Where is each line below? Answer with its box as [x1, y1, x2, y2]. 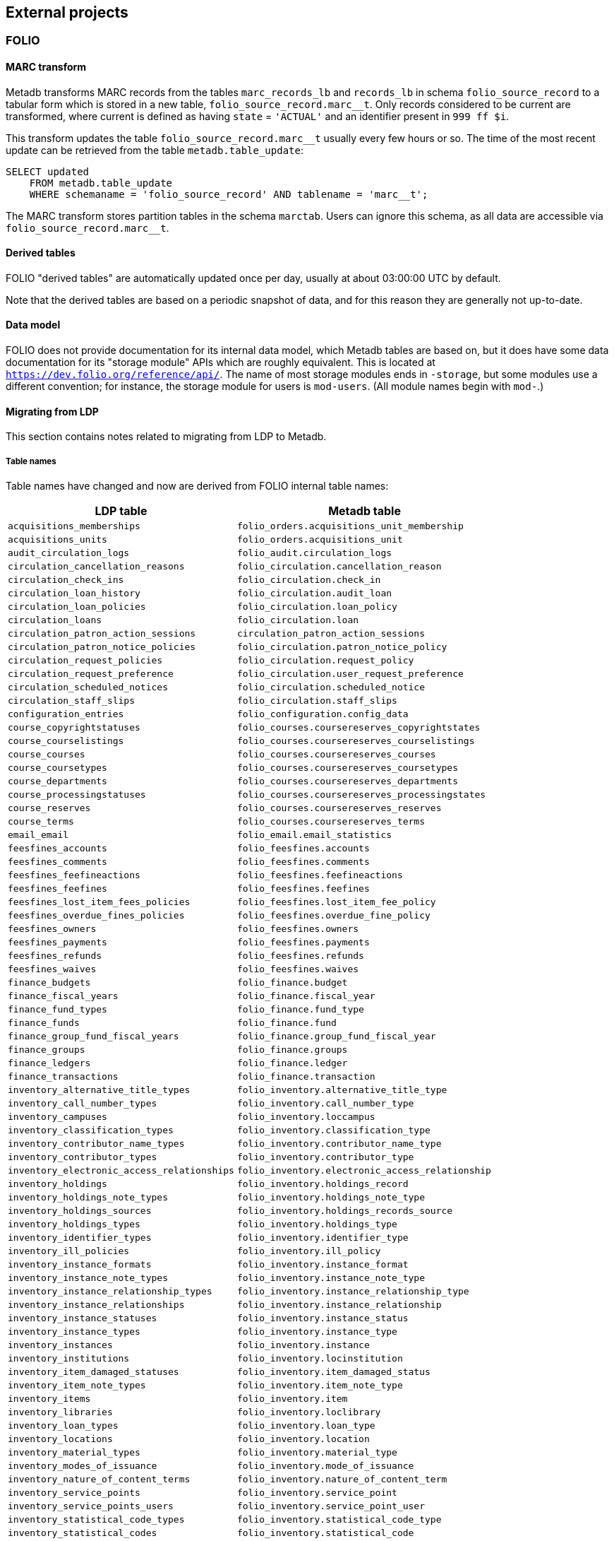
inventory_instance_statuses [8, 1313, 157, 1324]
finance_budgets [8, 977, 91, 988]
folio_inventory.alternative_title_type [236, 1085, 447, 1096]
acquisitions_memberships [8, 521, 140, 532]
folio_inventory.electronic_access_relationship [236, 1165, 491, 1176]
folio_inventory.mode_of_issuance [236, 1460, 414, 1472]
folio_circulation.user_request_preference [236, 668, 464, 680]
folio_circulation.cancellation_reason [236, 561, 442, 572]
